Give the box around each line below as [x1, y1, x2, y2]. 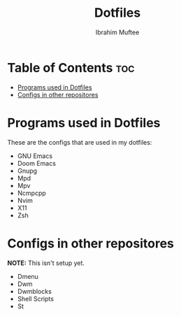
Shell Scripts [17, 294, 55, 303]
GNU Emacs [17, 152, 53, 160]
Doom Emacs [17, 159, 56, 167]
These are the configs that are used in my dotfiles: [7, 138, 152, 146]
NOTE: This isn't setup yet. [7, 259, 85, 267]
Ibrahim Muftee [95, 28, 140, 36]
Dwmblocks [17, 287, 52, 295]
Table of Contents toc [7, 59, 135, 76]
